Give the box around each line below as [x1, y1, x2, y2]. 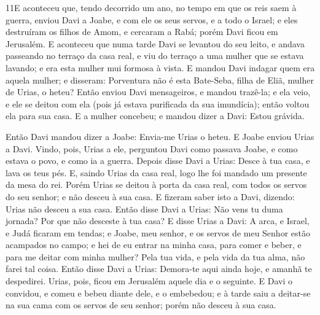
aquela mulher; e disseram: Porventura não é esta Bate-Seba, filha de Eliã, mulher [6, 73, 314, 86]
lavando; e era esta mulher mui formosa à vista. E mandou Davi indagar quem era [6, 61, 315, 74]
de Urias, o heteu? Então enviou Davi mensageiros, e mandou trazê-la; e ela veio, [6, 85, 311, 98]
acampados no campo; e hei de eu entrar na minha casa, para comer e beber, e [6, 238, 302, 251]
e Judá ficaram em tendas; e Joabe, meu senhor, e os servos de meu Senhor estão [6, 226, 310, 239]
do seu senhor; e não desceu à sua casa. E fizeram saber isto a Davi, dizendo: [6, 190, 295, 203]
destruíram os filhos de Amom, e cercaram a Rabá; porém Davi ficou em [6, 25, 278, 38]
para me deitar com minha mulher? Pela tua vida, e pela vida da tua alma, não [6, 250, 305, 263]
